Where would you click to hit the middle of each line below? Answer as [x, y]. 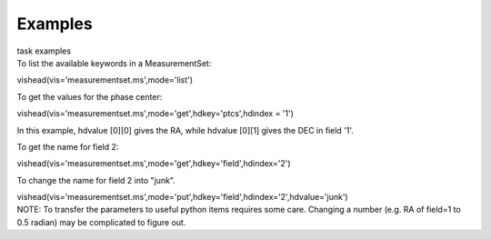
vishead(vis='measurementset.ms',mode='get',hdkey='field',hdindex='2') [154, 164]
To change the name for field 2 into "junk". [96, 180]
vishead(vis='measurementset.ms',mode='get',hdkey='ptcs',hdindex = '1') [155, 114]
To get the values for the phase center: [90, 96]
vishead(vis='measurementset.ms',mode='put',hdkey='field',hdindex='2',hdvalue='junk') [183, 197]
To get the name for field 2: [68, 146]
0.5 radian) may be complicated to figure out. [101, 222]
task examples [44, 51]
